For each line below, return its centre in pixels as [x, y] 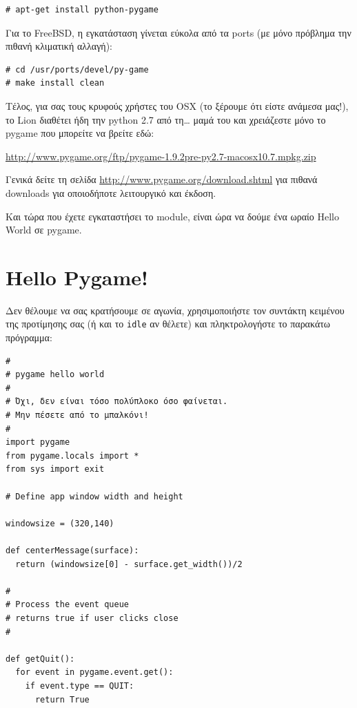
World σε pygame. [44, 230]
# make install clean [55, 83]
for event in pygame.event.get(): [94, 672]
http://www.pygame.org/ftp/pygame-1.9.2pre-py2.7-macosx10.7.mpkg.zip [161, 156]
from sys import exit [55, 469]
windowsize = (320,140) [60, 523]
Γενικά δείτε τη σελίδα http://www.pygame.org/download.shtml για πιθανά [162, 179]
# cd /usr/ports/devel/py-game [77, 69]
